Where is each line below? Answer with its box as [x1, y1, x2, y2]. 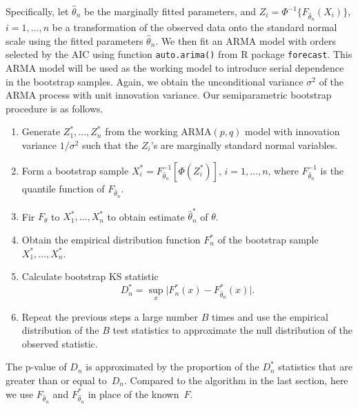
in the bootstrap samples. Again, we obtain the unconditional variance [6, 74, 304, 88]
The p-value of [6, 359, 67, 374]
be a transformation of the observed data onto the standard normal [52, 20, 337, 34]
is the [320, 163, 344, 177]
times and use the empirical [212, 309, 328, 323]
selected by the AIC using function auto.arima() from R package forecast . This [6, 47, 352, 61]
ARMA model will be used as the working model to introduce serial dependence [6, 61, 344, 74]
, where [268, 163, 299, 177]
